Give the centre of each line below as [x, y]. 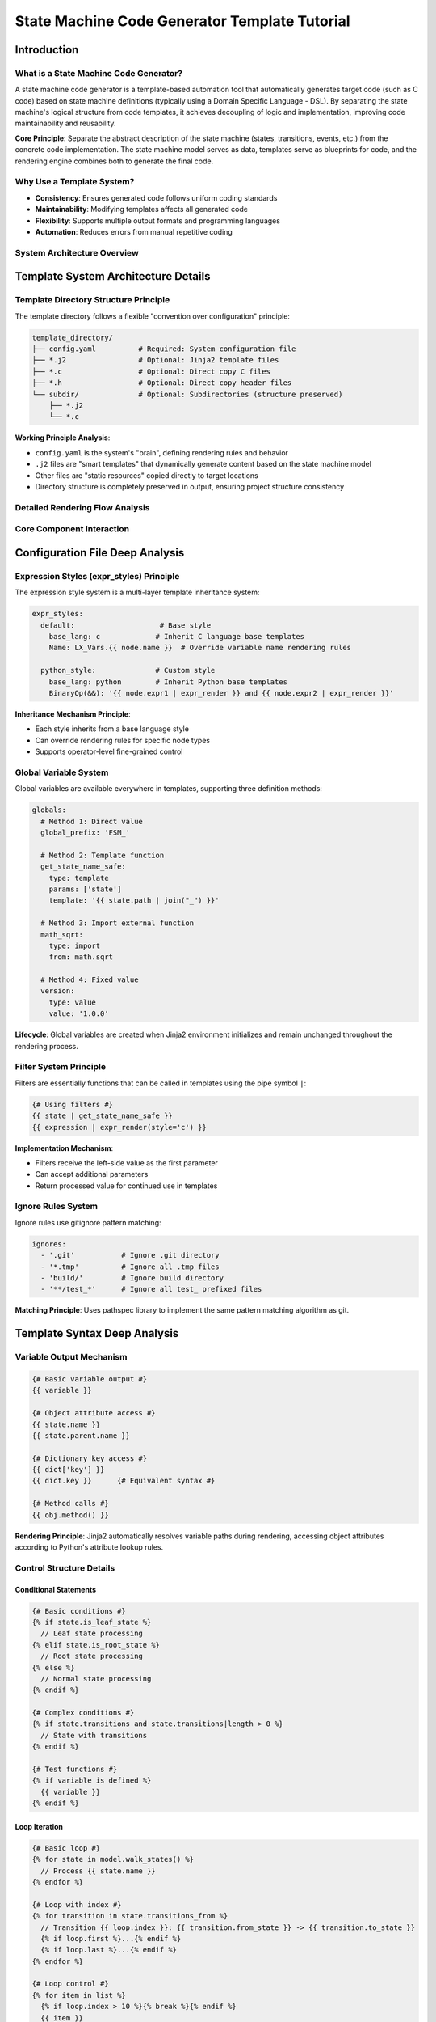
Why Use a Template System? [75, 182]
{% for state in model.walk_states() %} [113, 1859]
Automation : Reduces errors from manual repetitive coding [134, 231]
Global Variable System [62, 772]
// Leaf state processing [92, 1633]
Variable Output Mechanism [71, 1357]
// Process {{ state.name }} [99, 1871]
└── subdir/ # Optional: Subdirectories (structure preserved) [187, 394]
